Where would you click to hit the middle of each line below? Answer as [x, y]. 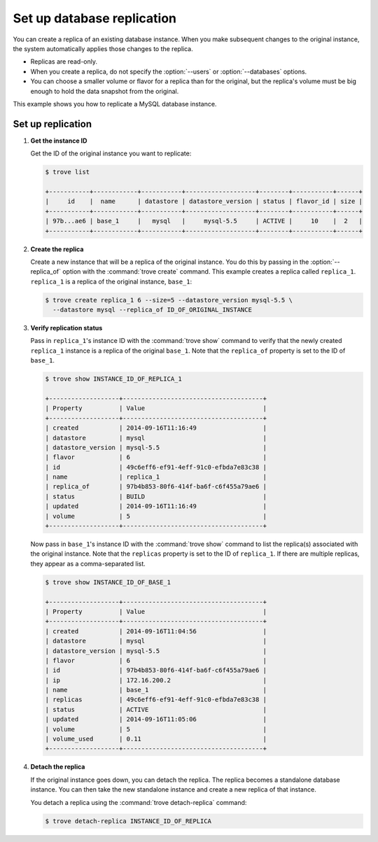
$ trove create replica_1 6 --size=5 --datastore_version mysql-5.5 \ [169, 300]
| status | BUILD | [156, 496]
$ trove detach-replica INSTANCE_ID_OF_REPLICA [128, 821]
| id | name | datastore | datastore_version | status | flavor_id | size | [204, 202]
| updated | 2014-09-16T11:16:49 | [156, 506]
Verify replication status [66, 328]
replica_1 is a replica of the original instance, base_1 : [111, 281]
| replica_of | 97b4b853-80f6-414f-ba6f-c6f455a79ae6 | [156, 487]
